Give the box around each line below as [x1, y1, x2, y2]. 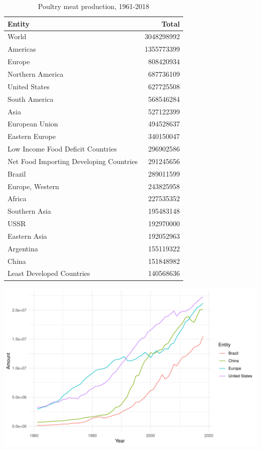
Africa [8, 193, 27, 204]
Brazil [8, 168, 26, 179]
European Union [8, 118, 58, 129]
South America [8, 93, 54, 104]
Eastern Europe [8, 131, 56, 141]
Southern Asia [8, 206, 51, 216]
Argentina [8, 243, 38, 253]
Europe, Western [8, 181, 59, 191]
